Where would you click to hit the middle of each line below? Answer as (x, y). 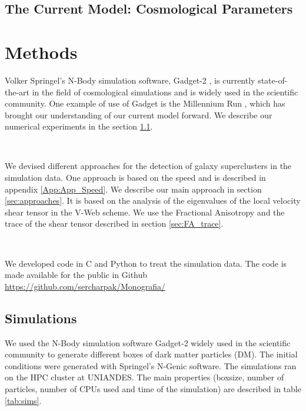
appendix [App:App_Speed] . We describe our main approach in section (133, 189)
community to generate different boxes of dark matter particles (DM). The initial (151, 354)
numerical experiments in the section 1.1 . (79, 126)
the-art (17, 92)
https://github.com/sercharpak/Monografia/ (85, 286)
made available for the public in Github (76, 275)
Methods (41, 52)
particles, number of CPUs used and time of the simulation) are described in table (153, 388)
